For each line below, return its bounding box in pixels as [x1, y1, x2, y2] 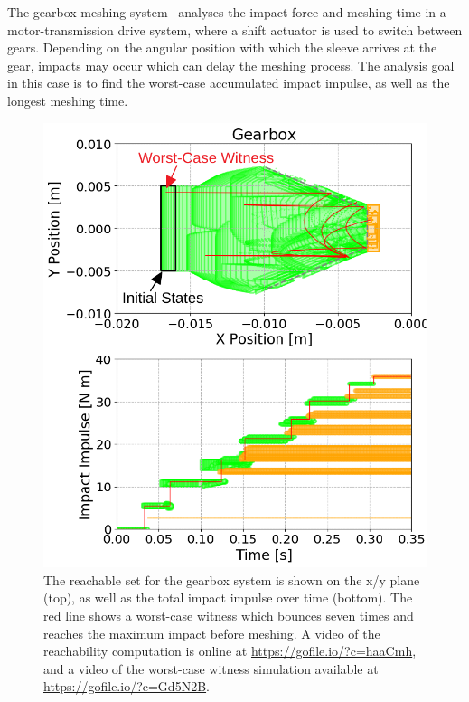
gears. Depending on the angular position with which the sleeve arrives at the [7, 38, 437, 57]
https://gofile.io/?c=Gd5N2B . [43, 677, 210, 696]
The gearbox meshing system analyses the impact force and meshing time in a [7, 3, 446, 21]
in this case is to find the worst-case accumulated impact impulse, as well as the [7, 73, 450, 92]
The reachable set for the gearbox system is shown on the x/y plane [43, 570, 420, 589]
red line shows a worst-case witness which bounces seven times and [43, 606, 414, 624]
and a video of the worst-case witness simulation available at [43, 659, 379, 678]
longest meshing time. [7, 90, 128, 109]
